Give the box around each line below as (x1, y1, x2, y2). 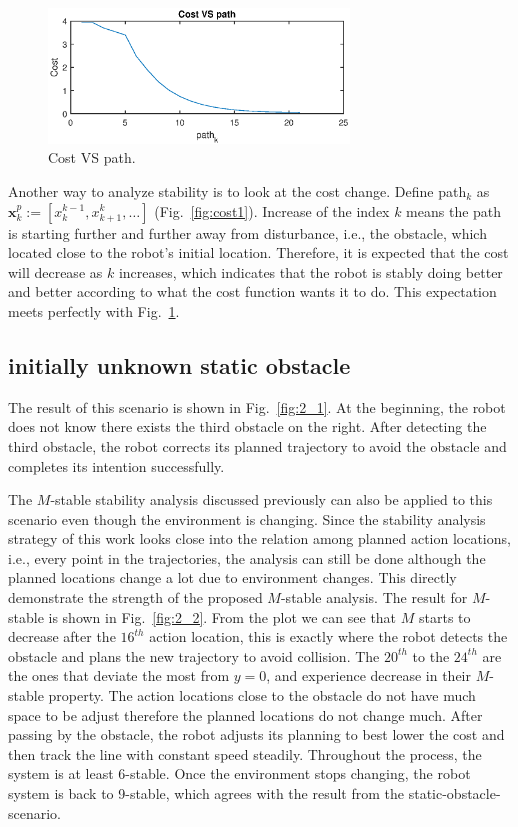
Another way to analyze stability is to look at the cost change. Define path (8, 180, 467, 201)
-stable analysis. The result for (280, 587, 468, 608)
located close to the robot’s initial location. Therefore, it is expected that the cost (8, 242, 509, 263)
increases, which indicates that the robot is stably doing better (118, 261, 503, 282)
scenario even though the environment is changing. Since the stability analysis (8, 508, 486, 529)
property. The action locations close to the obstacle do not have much (48, 685, 476, 706)
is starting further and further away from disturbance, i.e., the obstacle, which (8, 222, 487, 243)
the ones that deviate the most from (8, 665, 230, 686)
